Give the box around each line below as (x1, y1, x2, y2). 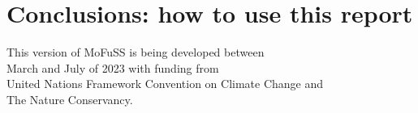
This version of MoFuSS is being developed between (6, 44, 265, 61)
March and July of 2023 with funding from (6, 59, 219, 76)
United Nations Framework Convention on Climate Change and (6, 75, 324, 92)
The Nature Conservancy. (6, 90, 133, 107)
